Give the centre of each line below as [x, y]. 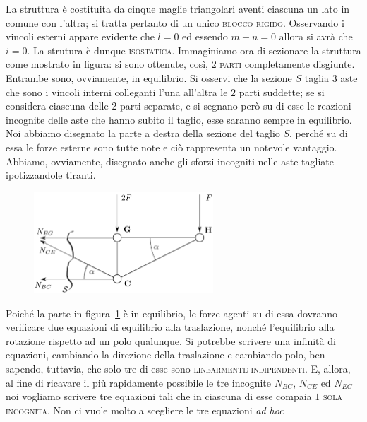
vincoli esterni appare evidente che [80, 36]
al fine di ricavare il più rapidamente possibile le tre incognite [138, 382]
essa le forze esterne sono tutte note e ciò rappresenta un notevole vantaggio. [172, 147]
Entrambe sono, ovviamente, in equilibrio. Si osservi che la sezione [149, 77]
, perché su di [319, 133]
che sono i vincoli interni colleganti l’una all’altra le [117, 92]
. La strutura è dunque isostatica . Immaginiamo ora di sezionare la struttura [194, 50]
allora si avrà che [316, 36]
